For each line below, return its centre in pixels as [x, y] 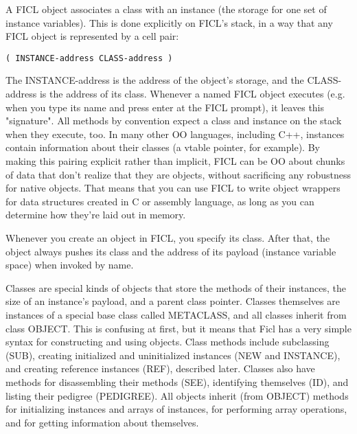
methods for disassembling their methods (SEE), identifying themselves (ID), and [177, 381]
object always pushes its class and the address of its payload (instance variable [171, 251]
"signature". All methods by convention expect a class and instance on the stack [174, 121]
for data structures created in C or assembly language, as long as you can [160, 201]
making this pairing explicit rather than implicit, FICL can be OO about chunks [175, 161]
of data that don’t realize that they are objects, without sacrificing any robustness [178, 174]
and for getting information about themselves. [102, 422]
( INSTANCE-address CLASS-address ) [89, 58]
